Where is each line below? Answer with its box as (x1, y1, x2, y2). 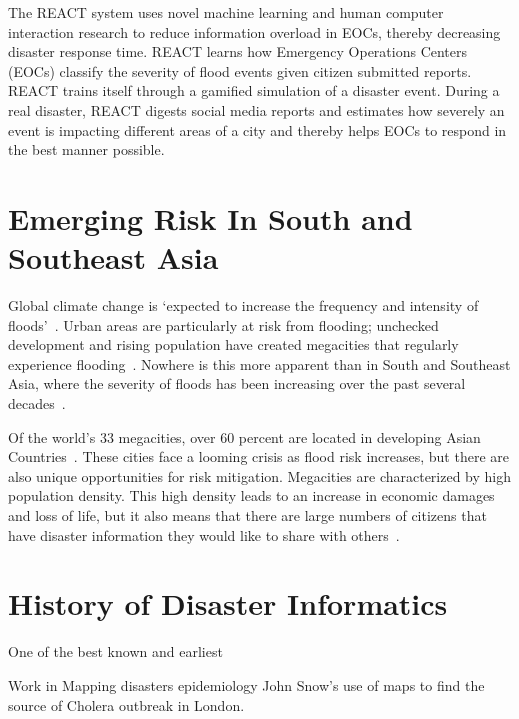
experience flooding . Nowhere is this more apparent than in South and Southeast (8, 353, 511, 374)
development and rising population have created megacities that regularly (8, 334, 459, 355)
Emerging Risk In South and (8, 197, 413, 238)
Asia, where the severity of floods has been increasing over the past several (8, 373, 466, 394)
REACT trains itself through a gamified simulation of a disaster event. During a (8, 80, 500, 101)
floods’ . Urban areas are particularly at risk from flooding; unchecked (8, 314, 439, 335)
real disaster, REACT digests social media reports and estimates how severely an (8, 99, 505, 120)
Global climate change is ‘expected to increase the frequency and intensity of (8, 295, 479, 316)
